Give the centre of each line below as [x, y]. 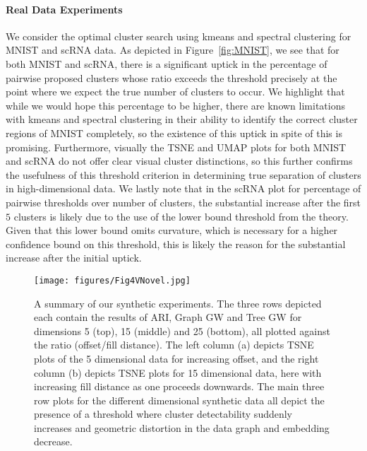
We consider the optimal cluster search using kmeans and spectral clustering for [179, 36]
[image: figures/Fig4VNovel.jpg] [112, 280]
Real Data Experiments [64, 9]
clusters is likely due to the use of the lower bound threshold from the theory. [181, 216]
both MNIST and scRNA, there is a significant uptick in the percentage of [167, 63]
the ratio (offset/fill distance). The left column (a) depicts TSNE [174, 345]
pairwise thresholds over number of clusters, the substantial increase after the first [183, 202]
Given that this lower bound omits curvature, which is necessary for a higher [172, 230]
